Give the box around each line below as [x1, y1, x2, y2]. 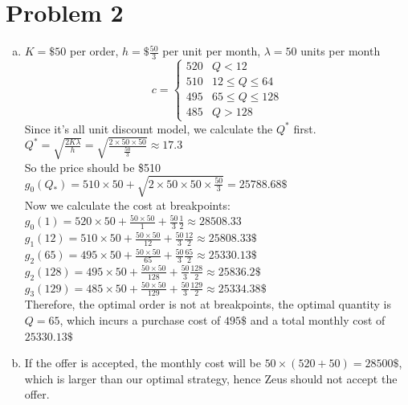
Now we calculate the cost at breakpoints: [24, 196, 231, 213]
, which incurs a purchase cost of [59, 312, 221, 329]
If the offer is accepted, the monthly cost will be [24, 354, 261, 371]
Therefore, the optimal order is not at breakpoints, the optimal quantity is [24, 296, 392, 313]
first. [293, 120, 316, 137]
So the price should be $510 [24, 158, 161, 175]
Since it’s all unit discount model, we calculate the [24, 120, 273, 137]
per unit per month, [162, 43, 261, 59]
